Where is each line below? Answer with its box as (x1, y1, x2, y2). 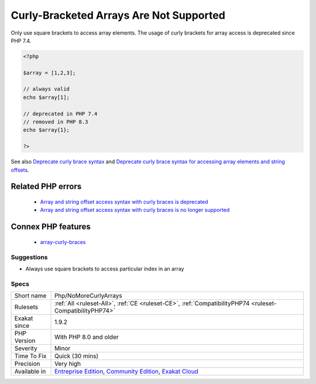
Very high (54, 360, 81, 368)
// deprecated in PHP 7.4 (23, 110, 98, 117)
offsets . (11, 166, 29, 173)
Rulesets (14, 303, 38, 311)
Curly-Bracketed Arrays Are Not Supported (11, 9, 225, 22)
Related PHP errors (11, 181, 82, 191)
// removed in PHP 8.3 (23, 119, 88, 125)
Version (14, 337, 36, 345)
